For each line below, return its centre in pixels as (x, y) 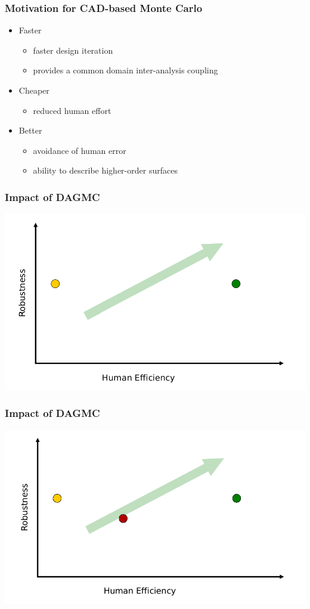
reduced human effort (72, 110)
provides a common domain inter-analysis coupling (125, 70)
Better (30, 130)
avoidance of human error (80, 150)
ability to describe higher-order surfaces (105, 170)
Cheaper (34, 90)
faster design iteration (73, 50)
